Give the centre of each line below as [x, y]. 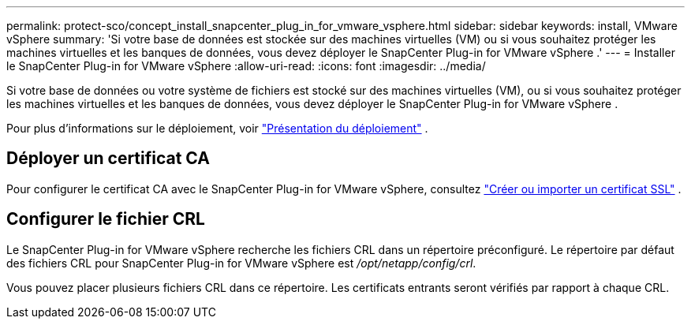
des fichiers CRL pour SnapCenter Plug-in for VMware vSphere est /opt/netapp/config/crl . [241, 263]
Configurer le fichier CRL [106, 219]
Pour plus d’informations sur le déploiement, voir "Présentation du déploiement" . [217, 128]
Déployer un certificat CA [108, 159]
